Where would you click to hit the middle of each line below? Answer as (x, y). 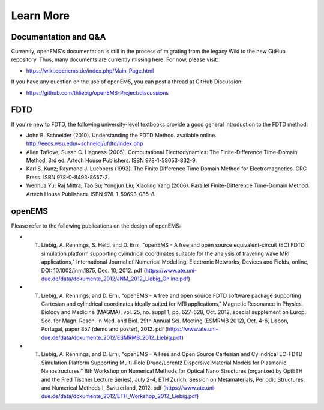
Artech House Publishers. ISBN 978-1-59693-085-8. (91, 194)
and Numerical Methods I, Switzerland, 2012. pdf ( (103, 388)
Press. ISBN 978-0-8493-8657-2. (68, 177)
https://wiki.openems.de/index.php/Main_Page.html (90, 71)
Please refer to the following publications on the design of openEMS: (96, 226)
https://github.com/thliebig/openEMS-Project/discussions (97, 92)
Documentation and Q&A (58, 37)
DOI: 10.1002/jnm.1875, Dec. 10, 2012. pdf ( (94, 270)
